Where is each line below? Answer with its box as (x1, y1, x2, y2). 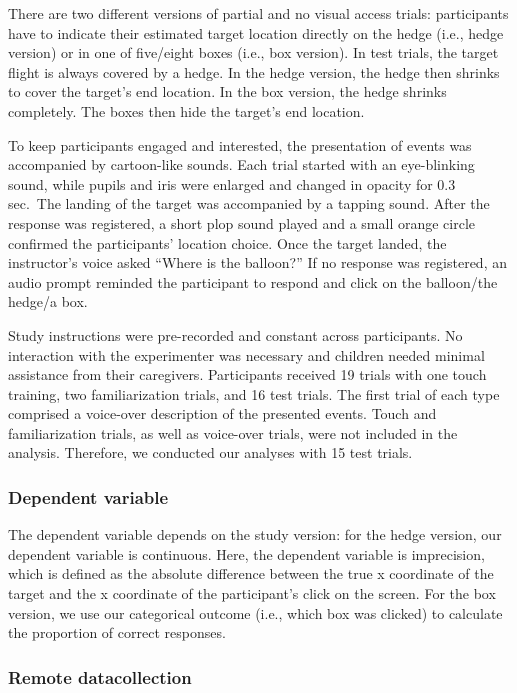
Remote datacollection (8, 664, 192, 689)
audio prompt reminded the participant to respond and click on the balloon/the (8, 271, 498, 292)
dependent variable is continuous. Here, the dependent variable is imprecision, (8, 543, 485, 564)
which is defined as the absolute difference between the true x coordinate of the (8, 563, 494, 584)
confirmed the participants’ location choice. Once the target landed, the (8, 232, 447, 253)
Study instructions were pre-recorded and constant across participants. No (8, 324, 463, 345)
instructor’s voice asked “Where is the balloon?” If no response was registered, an (8, 252, 507, 273)
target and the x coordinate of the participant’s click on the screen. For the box (8, 583, 496, 604)
